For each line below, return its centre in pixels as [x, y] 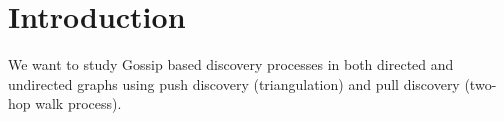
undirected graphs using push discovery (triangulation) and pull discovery [234, 83]
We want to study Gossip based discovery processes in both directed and [231, 64]
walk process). [78, 103]
